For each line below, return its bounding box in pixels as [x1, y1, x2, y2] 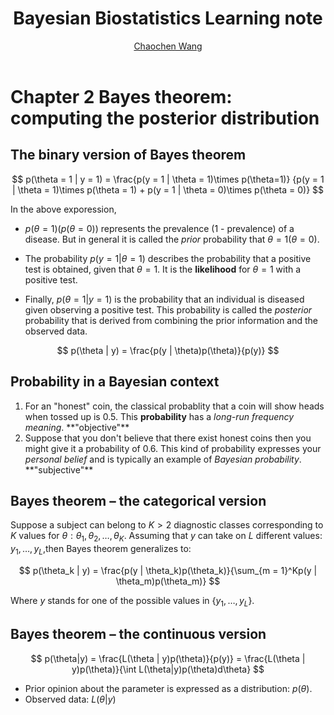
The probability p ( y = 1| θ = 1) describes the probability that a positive [24, 252, 312, 264]
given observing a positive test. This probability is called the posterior [24, 303, 313, 316]
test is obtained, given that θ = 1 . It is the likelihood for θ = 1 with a [24, 263, 302, 275]
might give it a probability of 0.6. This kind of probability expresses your [24, 442, 322, 454]
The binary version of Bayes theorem [10, 147, 247, 164]
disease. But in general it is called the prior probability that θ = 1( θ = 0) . [24, 233, 320, 245]
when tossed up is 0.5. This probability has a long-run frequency [24, 410, 295, 422]
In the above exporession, [10, 203, 117, 215]
